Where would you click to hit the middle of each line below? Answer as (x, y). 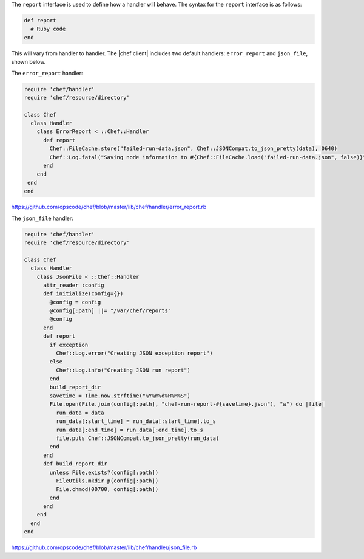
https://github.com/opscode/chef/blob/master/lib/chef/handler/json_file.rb (104, 547)
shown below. (29, 62)
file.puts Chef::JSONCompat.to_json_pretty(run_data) (137, 438)
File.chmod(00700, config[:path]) (107, 489)
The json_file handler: (42, 218)
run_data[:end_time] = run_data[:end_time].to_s (129, 430)
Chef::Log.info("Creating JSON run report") (123, 370)
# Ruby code (48, 29)
